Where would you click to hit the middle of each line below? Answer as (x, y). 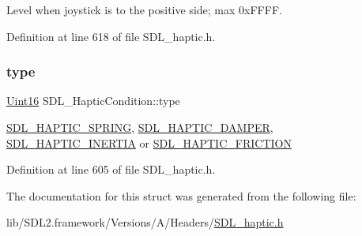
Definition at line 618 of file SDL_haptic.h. (111, 36)
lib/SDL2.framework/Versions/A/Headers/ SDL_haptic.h (145, 222)
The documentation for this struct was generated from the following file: (181, 195)
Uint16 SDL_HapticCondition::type (93, 101)
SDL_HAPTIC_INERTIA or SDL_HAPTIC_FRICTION (149, 142)
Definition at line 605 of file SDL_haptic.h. (111, 169)
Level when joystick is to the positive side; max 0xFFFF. (144, 9)
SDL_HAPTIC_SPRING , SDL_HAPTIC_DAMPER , (140, 127)
